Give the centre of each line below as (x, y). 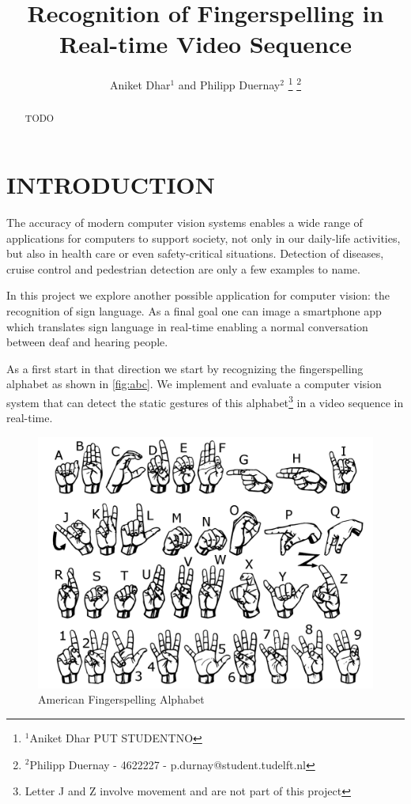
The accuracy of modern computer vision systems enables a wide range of (185, 222)
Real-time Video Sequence (205, 44)
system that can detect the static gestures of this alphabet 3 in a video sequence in (205, 401)
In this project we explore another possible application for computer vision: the (198, 295)
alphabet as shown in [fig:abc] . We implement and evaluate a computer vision (194, 384)
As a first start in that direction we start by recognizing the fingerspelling (185, 368)
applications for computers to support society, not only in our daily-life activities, (204, 238)
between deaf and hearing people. (87, 342)
